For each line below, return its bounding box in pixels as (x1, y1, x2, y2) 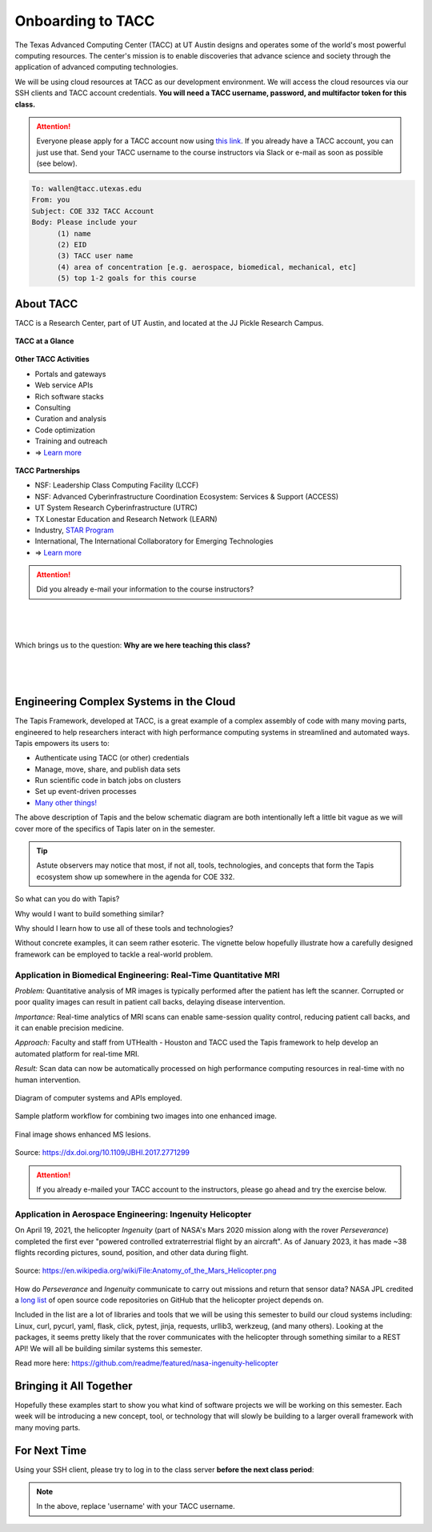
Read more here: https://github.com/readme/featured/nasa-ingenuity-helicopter (14, 1358, 279, 1368)
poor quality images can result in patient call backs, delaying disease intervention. (14, 997, 286, 1007)
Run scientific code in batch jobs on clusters (34, 776, 182, 785)
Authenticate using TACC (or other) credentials (34, 753, 190, 763)
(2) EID (57, 240, 87, 249)
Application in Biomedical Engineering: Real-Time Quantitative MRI (14, 969, 280, 981)
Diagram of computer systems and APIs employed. (14, 1093, 183, 1103)
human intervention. (14, 1075, 82, 1085)
